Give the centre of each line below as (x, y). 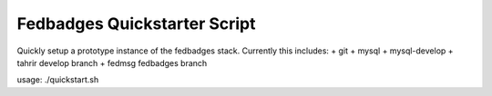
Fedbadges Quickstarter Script (136, 24)
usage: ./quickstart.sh (58, 80)
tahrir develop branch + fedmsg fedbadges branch (112, 62)
